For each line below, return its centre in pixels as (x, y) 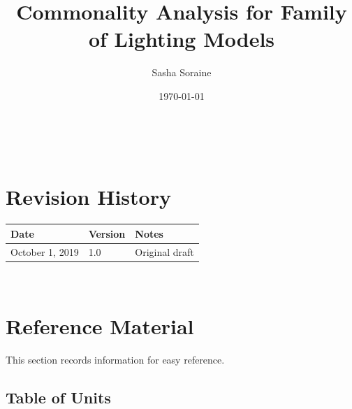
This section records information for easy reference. (115, 360)
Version (107, 233)
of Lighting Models (182, 39)
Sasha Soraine (182, 72)
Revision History (88, 197)
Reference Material (100, 326)
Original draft (164, 251)
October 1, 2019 (45, 251)
